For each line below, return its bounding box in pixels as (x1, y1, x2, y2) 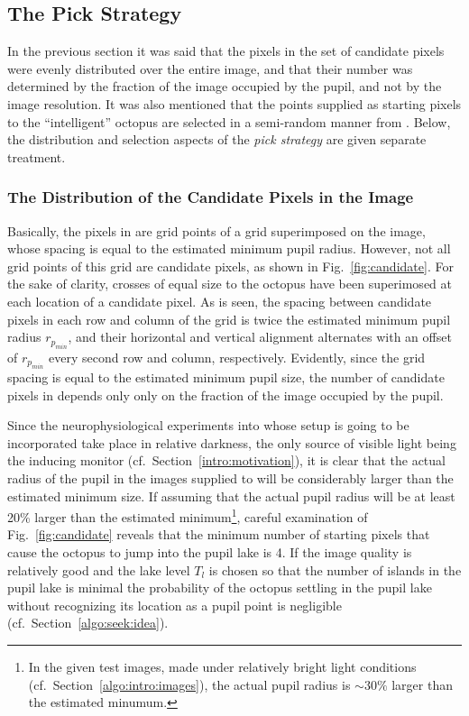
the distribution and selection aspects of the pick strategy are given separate (7, 130, 427, 149)
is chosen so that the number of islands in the (208, 560, 462, 579)
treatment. (7, 147, 66, 166)
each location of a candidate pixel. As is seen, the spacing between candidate (7, 291, 432, 310)
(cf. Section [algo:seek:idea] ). (7, 613, 169, 632)
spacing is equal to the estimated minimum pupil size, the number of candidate (7, 367, 445, 386)
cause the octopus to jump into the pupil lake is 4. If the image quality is (7, 542, 412, 561)
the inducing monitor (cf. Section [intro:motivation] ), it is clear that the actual (7, 451, 446, 470)
